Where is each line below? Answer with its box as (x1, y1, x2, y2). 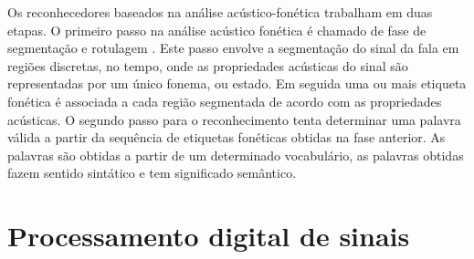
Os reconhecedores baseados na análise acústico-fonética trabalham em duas (7, 3, 433, 21)
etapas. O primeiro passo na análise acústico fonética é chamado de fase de (7, 20, 427, 39)
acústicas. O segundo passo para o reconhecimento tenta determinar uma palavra (7, 109, 461, 129)
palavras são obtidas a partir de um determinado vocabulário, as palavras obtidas (7, 145, 464, 164)
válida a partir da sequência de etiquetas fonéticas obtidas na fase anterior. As (7, 128, 446, 147)
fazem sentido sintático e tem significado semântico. (7, 163, 297, 182)
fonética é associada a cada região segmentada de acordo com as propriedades (7, 91, 442, 110)
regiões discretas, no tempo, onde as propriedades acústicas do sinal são (7, 56, 408, 75)
